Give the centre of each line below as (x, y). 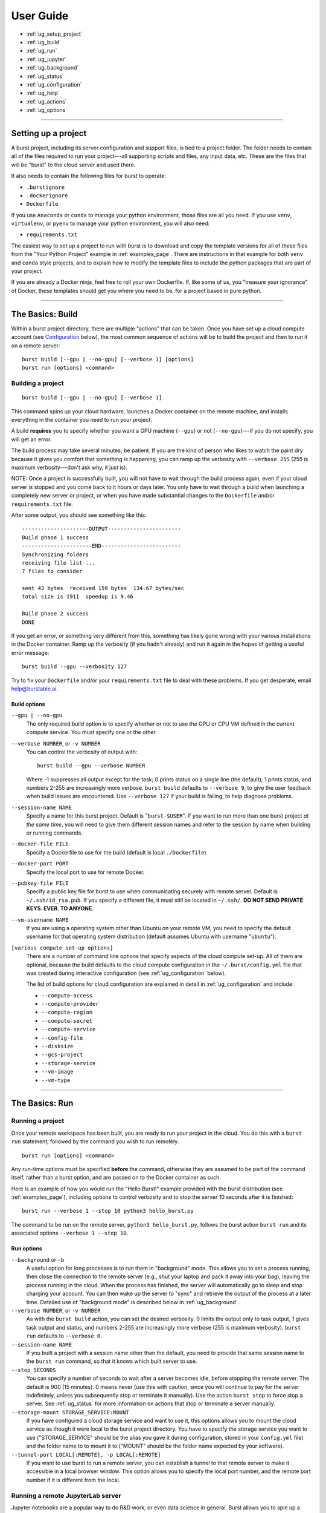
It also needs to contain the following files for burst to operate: (88, 176)
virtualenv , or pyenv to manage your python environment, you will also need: (110, 223)
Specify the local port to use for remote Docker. (85, 872)
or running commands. (54, 833)
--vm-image (57, 1072)
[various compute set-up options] (62, 948)
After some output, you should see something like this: (79, 515)
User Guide (40, 16)
